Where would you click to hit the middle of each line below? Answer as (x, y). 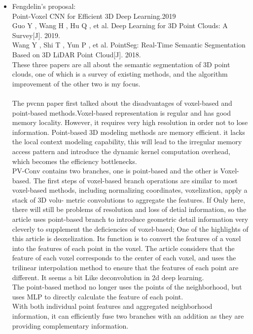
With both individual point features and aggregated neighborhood (112, 306)
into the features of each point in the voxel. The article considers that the (123, 248)
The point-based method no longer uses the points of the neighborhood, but (127, 287)
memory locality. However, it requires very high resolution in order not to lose (130, 122)
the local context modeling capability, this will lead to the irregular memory (127, 142)
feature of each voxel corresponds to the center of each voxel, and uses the (124, 258)
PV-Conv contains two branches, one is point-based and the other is (115, 171)
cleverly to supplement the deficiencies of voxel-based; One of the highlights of (130, 229)
